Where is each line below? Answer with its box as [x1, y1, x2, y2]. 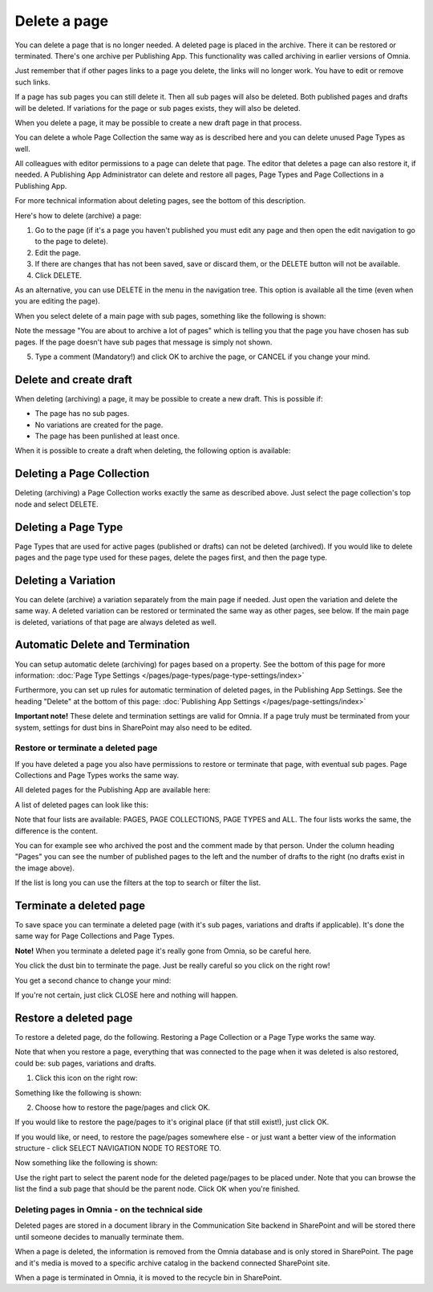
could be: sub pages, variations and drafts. [14, 1058, 156, 1068]
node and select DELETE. [14, 499, 99, 509]
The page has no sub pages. [34, 409, 130, 418]
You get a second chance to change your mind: [14, 976, 172, 985]
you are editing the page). [14, 296, 100, 306]
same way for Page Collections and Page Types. [14, 931, 176, 941]
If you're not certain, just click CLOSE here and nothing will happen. [14, 990, 238, 1000]
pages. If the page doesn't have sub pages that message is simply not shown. [14, 337, 273, 347]
